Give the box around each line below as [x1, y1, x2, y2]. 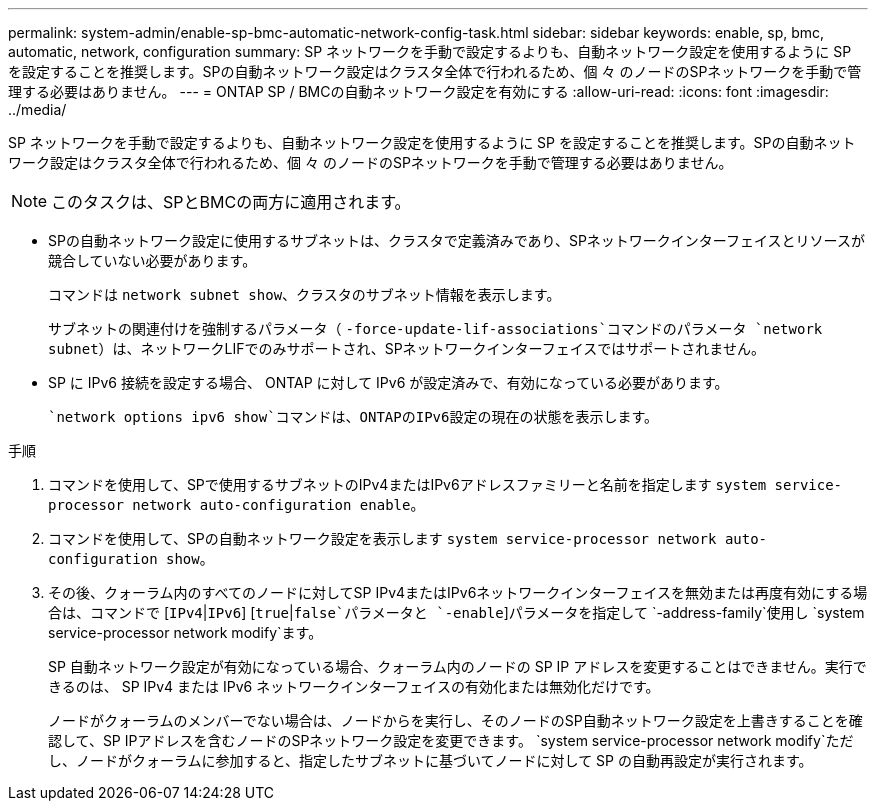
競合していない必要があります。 [48, 252, 257, 269]
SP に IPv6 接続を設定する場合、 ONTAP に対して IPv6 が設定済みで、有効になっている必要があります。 [48, 374, 729, 391]
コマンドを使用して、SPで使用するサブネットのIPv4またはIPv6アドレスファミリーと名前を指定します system [48, 476, 767, 493]
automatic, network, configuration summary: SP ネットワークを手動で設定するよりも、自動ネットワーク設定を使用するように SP [8, 43, 852, 60]
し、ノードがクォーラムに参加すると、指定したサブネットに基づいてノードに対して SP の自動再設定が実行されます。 [48, 752, 813, 769]
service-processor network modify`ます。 [48, 624, 323, 641]
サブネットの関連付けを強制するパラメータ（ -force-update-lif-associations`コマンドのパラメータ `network [48, 320, 823, 337]
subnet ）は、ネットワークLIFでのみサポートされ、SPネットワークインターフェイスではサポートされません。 [48, 340, 765, 357]
